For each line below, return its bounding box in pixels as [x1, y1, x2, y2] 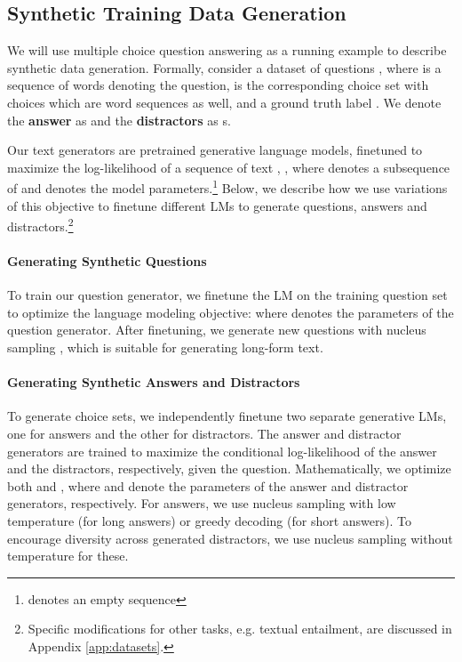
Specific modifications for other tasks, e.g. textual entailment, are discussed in [28, 619, 452, 638]
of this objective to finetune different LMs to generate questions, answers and [7, 196, 427, 214]
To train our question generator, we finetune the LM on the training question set [7, 286, 448, 304]
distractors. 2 [7, 214, 74, 235]
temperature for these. [7, 546, 129, 565]
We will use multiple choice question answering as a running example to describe [7, 41, 447, 60]
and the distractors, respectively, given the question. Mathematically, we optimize [7, 459, 451, 478]
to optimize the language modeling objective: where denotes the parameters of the [7, 303, 454, 321]
